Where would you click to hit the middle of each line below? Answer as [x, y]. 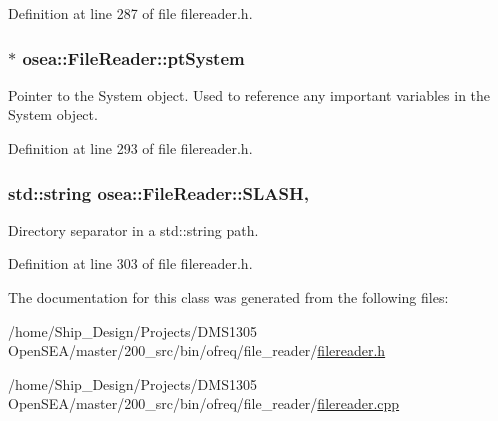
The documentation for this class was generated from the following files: [228, 297]
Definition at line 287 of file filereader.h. [130, 13]
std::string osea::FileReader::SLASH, [158, 192]
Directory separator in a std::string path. [133, 229]
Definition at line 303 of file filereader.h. [130, 263]
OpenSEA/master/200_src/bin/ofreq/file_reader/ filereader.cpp [204, 403]
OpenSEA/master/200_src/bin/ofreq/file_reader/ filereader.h [197, 350]
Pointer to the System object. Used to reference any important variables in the [249, 94]
